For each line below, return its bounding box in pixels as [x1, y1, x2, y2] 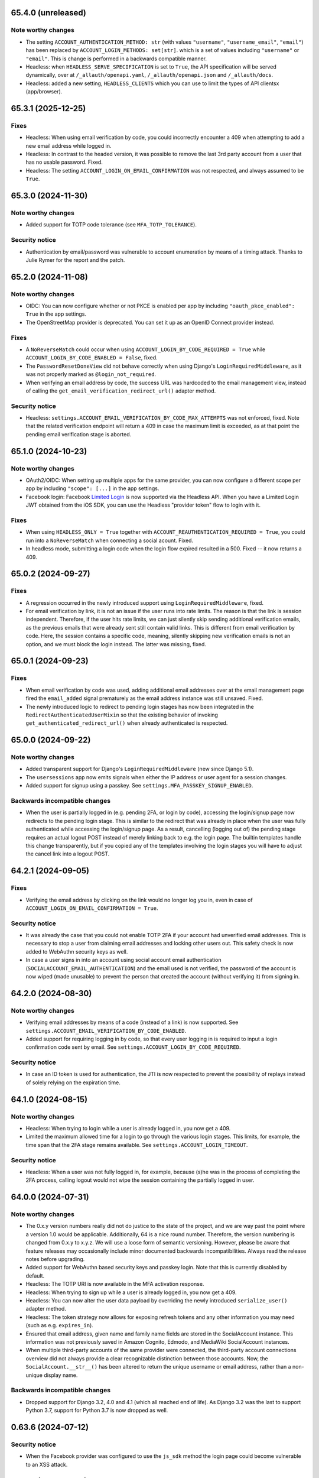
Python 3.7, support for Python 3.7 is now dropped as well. [25, 1407, 168, 1414]
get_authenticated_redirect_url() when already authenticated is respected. [25, 719, 228, 727]
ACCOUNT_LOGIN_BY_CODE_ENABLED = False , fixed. [25, 354, 158, 361]
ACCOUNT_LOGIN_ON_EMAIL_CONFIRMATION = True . [25, 905, 159, 912]
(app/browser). [25, 88, 63, 95]
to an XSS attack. [25, 1461, 68, 1468]
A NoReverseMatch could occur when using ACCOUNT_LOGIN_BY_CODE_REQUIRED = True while [25, 346, 266, 353]
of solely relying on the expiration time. [25, 1079, 121, 1086]
